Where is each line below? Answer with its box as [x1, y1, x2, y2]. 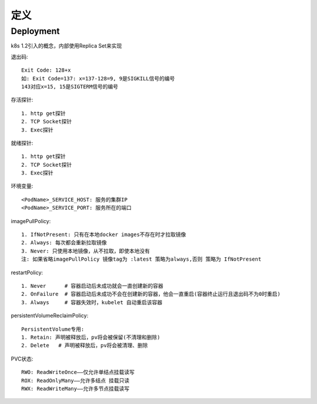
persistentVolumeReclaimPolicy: [11, 312, 89, 319]
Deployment [11, 26, 60, 36]
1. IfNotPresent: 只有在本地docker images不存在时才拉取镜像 [21, 231, 186, 238]
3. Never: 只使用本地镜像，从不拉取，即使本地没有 [21, 247, 150, 254]
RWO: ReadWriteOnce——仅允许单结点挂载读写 [21, 369, 135, 376]
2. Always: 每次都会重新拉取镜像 [21, 240, 107, 246]
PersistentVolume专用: [21, 326, 85, 332]
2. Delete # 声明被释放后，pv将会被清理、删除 [21, 342, 148, 349]
